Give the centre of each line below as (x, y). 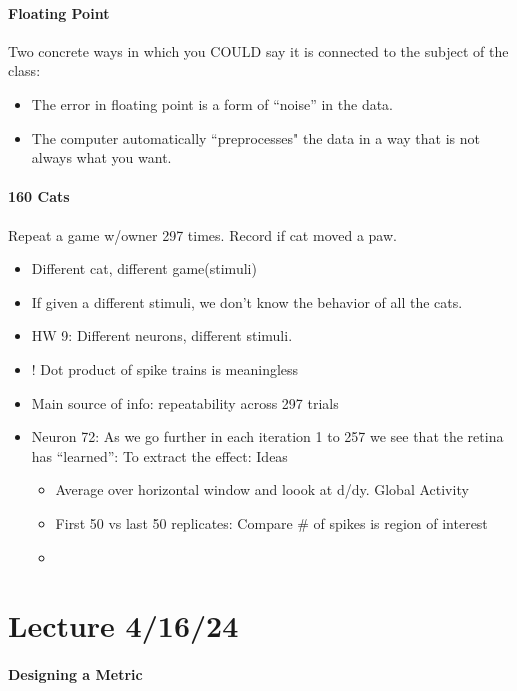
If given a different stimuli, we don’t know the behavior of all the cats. (247, 301)
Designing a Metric (75, 674)
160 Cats (39, 196)
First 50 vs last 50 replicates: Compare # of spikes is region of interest (271, 522)
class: (24, 70)
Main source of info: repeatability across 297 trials (185, 402)
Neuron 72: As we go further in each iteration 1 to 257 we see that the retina (267, 436)
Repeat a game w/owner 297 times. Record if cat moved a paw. (202, 234)
